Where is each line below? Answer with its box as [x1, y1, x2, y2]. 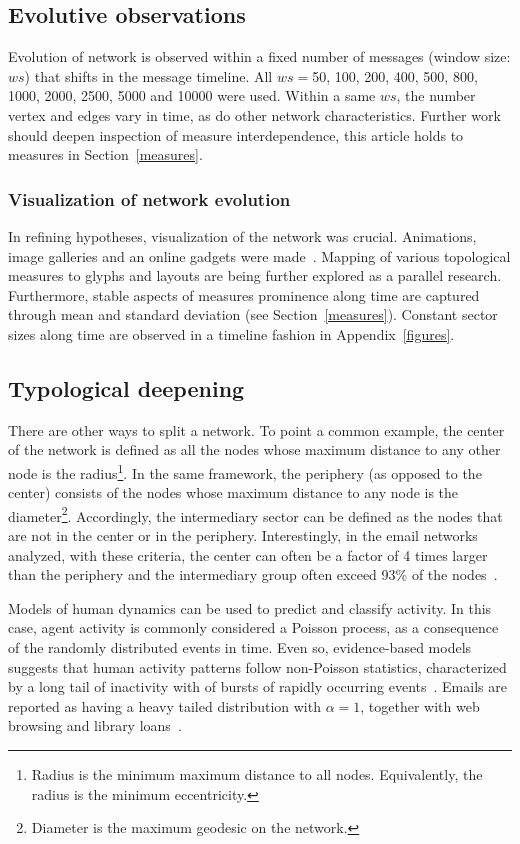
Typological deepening [8, 372, 245, 403]
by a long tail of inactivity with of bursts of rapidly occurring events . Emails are [8, 676, 507, 697]
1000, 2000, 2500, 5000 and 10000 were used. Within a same [8, 85, 376, 106]
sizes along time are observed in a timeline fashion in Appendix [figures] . [8, 323, 455, 344]
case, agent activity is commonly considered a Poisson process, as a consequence [8, 617, 499, 638]
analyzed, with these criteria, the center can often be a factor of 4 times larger [8, 544, 488, 565]
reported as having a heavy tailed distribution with [8, 695, 321, 716]
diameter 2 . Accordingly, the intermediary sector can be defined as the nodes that [8, 502, 503, 526]
